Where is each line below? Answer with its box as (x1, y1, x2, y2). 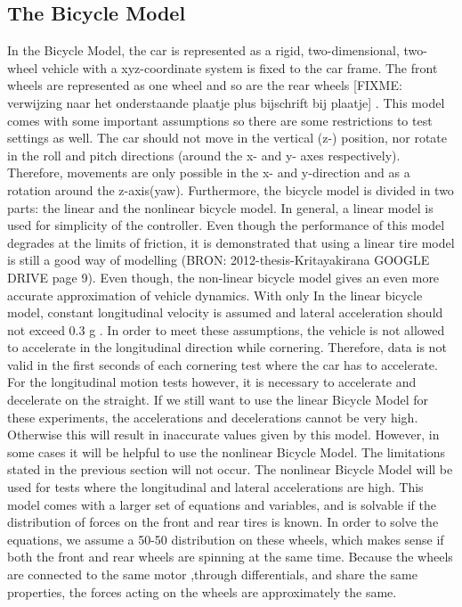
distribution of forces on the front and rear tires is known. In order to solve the (7, 513, 439, 531)
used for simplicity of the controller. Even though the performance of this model (7, 216, 445, 234)
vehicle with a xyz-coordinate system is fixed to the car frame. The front (41, 58, 438, 77)
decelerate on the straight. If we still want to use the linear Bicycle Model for (7, 390, 429, 409)
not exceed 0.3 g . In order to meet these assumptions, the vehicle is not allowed (7, 320, 445, 339)
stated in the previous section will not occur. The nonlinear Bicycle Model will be (7, 460, 453, 479)
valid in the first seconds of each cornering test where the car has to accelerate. (7, 355, 438, 373)
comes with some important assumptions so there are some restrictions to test (7, 111, 433, 129)
